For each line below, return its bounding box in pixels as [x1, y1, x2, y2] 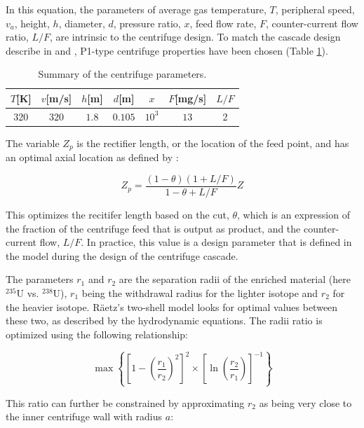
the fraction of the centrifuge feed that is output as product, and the [6, 221, 301, 235]
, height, [14, 15, 50, 30]
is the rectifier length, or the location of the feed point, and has [76, 135, 349, 150]
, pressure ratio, [113, 15, 181, 30]
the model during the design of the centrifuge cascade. [6, 248, 238, 263]
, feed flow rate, [189, 15, 257, 30]
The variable [6, 135, 60, 150]
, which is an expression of [237, 207, 350, 222]
